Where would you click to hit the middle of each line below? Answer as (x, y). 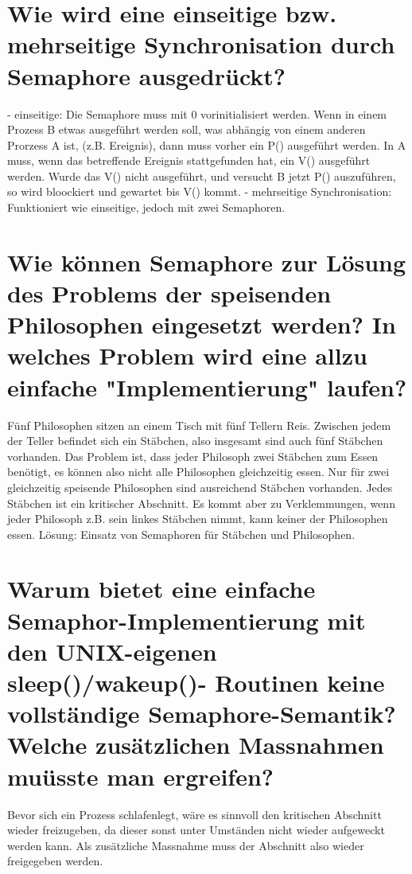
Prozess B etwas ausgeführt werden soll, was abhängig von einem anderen (187, 129)
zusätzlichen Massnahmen (240, 745)
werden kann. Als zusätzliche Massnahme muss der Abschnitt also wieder (186, 845)
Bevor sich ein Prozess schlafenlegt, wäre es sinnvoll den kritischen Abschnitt (194, 814)
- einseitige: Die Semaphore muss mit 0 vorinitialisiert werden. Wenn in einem (197, 113)
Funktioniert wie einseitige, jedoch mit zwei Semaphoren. (146, 207)
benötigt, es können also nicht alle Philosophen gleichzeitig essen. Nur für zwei (198, 472)
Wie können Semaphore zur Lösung (207, 261)
